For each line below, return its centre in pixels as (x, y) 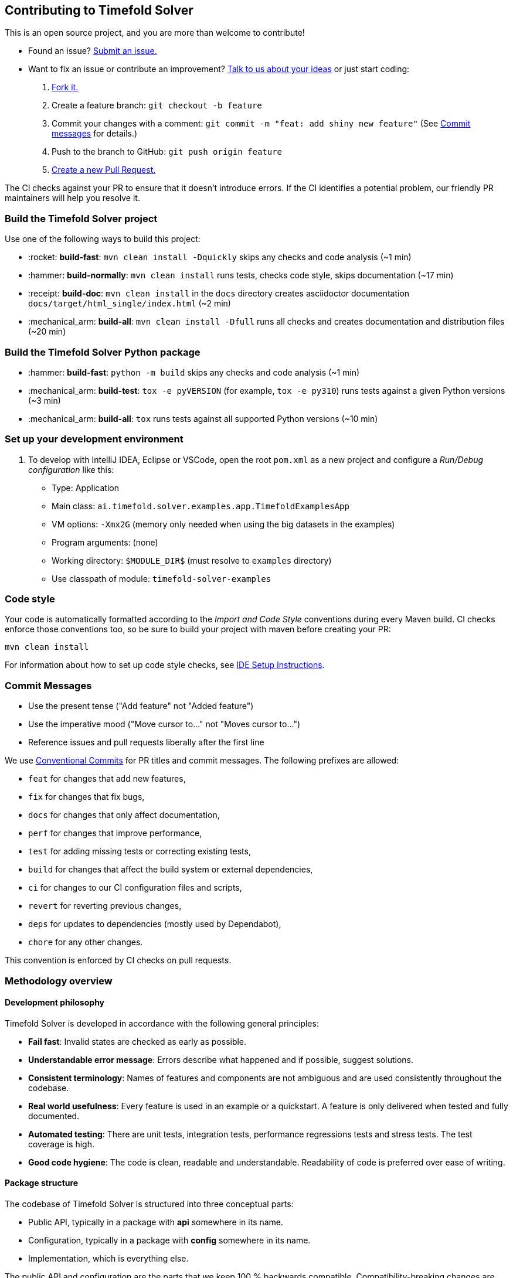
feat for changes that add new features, (107, 779)
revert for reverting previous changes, (105, 906)
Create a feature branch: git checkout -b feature (157, 105)
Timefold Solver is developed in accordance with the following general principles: (162, 1023)
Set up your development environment (94, 439)
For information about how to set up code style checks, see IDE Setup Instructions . (165, 665)
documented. (54, 1116)
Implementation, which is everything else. (108, 1258)
